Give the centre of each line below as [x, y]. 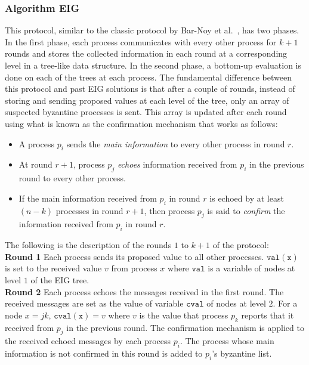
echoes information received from [177, 164]
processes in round [89, 210]
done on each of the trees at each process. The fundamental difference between [148, 77]
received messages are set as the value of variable [94, 303]
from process [134, 268]
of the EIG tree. [60, 279]
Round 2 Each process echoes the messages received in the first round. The [144, 291]
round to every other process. [72, 178]
